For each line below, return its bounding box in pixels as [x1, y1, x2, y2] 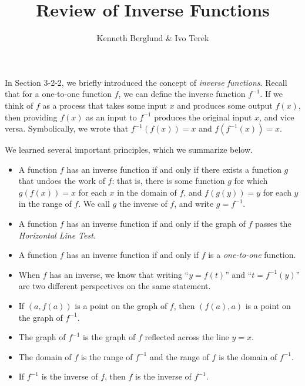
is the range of [81, 350, 133, 362]
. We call [78, 197, 110, 210]
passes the [254, 217, 291, 230]
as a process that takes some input [42, 99, 167, 111]
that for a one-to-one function [5, 88, 112, 100]
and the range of [149, 350, 209, 362]
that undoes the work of [18, 174, 105, 187]
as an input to [86, 110, 137, 123]
